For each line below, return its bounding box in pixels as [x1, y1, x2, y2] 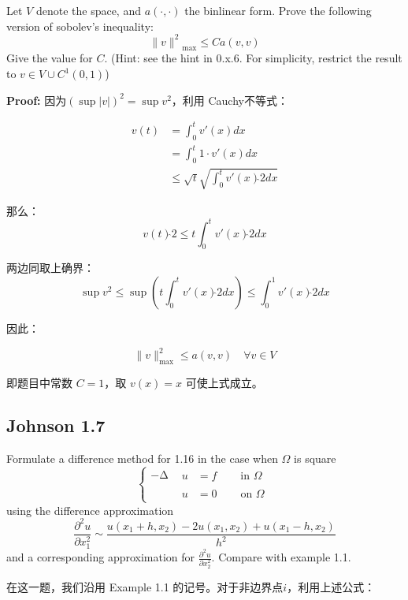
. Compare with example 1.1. [211, 549, 351, 565]
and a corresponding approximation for [6, 549, 195, 565]
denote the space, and [35, 2, 141, 18]
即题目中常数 [6, 374, 72, 390]
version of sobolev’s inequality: [6, 17, 154, 34]
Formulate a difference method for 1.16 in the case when [6, 449, 278, 466]
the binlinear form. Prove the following [184, 2, 372, 18]
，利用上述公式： [287, 579, 376, 595]
